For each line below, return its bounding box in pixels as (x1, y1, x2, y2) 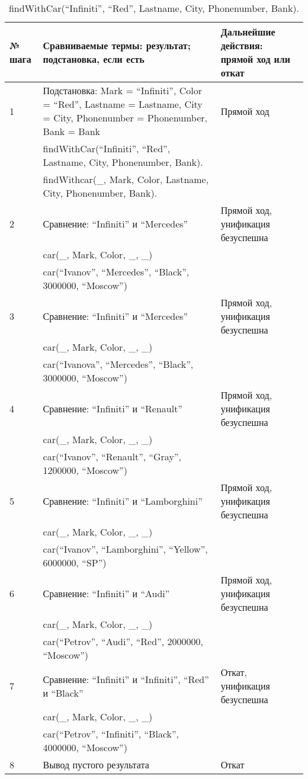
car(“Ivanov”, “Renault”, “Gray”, (43, 450, 181, 463)
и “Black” (43, 685, 84, 700)
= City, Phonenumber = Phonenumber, (43, 111, 208, 124)
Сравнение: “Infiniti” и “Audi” (43, 586, 170, 600)
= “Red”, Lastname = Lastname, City (43, 97, 203, 111)
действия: (220, 39, 263, 52)
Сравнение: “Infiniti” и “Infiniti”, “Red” (43, 672, 209, 686)
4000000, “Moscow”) (43, 740, 127, 754)
